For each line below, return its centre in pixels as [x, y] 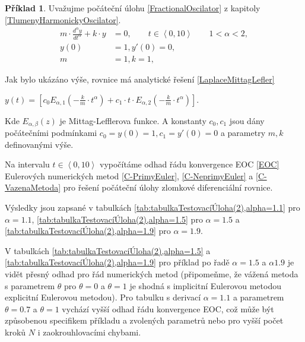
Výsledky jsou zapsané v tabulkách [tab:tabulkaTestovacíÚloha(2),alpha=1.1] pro [152, 208]
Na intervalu [27, 164]
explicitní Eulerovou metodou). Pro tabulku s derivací [103, 297]
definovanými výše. [39, 144]
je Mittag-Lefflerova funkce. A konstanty [133, 120]
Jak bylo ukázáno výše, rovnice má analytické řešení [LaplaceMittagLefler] [140, 79]
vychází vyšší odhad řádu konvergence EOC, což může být [168, 308]
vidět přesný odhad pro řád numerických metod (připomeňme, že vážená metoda [152, 274]
